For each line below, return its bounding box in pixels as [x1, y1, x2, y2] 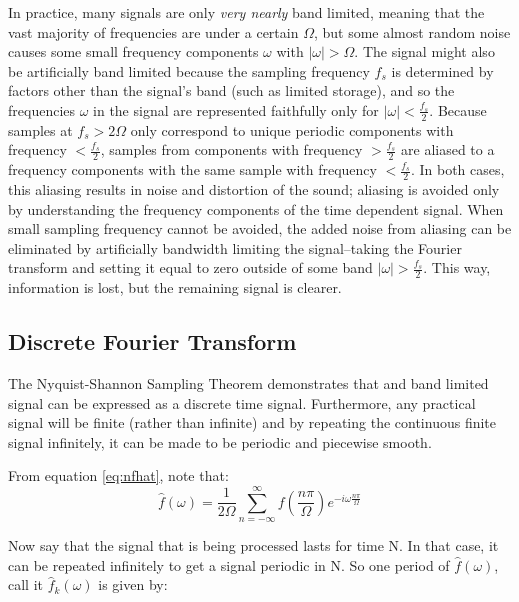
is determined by [391, 60, 494, 81]
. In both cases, [410, 159, 505, 180]
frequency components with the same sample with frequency [8, 159, 377, 180]
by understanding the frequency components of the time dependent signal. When [8, 198, 504, 219]
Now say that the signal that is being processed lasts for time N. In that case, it [8, 535, 499, 556]
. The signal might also [354, 41, 495, 62]
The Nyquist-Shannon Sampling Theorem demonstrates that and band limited [8, 373, 489, 394]
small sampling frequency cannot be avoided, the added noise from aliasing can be [8, 218, 512, 239]
